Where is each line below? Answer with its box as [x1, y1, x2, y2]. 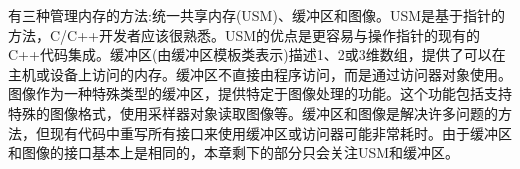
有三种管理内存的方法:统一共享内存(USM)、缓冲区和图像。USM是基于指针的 [8, 5, 506, 25]
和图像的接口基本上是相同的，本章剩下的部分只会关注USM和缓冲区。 [8, 142, 460, 163]
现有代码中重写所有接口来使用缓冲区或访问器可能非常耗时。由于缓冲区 [49, 122, 512, 143]
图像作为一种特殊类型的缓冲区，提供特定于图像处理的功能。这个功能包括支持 [8, 83, 512, 104]
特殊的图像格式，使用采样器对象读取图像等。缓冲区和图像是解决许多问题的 [8, 102, 498, 123]
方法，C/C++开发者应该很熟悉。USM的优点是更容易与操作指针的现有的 [8, 24, 481, 45]
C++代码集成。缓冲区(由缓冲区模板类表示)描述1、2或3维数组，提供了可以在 [8, 44, 506, 65]
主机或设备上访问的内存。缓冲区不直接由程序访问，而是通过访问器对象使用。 [8, 63, 512, 84]
